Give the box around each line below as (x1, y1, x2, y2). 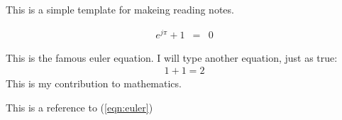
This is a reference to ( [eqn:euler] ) (6, 99, 153, 114)
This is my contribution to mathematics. (6, 76, 182, 91)
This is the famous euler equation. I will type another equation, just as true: (6, 50, 338, 65)
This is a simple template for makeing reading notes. (6, 2, 234, 16)
